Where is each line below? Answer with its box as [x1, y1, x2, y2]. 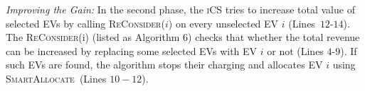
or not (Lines [267, 43, 324, 58]
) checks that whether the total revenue [188, 30, 360, 44]
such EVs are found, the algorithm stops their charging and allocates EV [6, 57, 323, 72]
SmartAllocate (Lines [6, 71, 107, 85]
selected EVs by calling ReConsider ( [6, 16, 165, 30]
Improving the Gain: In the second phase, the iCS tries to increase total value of [6, 2, 355, 16]
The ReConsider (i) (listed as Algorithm [6, 30, 180, 44]
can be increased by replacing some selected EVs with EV [6, 43, 258, 58]
